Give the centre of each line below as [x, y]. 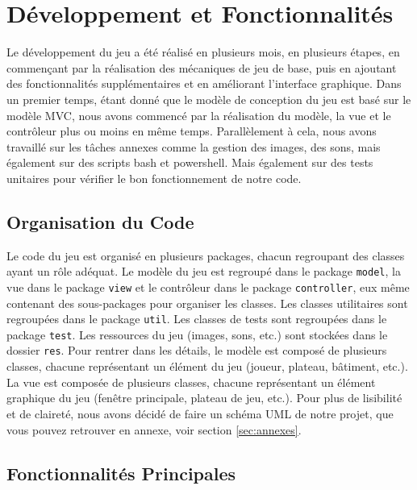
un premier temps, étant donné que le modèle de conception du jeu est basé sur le [209, 99]
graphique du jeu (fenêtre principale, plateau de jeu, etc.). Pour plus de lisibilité [204, 398]
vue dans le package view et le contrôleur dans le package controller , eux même [208, 287]
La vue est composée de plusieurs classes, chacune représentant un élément [191, 382]
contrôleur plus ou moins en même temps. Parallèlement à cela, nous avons [192, 131]
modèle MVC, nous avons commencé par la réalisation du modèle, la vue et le [199, 115]
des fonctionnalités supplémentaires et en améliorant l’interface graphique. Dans [204, 83]
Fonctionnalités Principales [121, 473]
